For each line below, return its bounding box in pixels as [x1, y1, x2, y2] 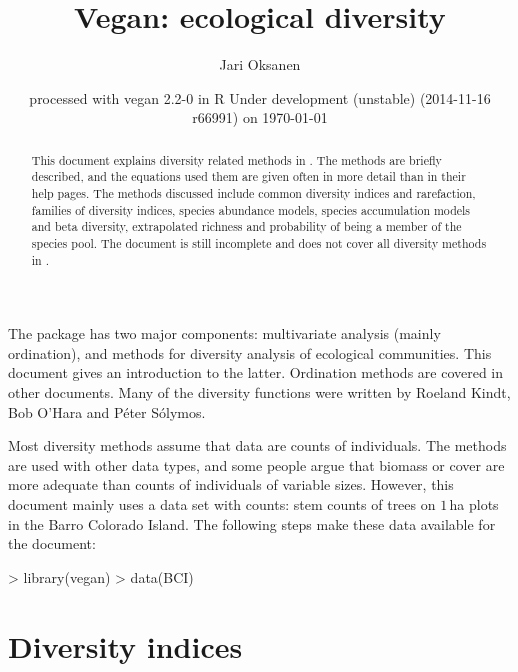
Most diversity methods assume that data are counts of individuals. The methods [8, 435, 507, 456]
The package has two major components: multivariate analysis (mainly [8, 323, 441, 344]
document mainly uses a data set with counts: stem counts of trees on [8, 494, 436, 515]
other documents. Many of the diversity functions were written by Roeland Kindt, [8, 382, 511, 403]
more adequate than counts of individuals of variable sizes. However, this [8, 474, 454, 495]
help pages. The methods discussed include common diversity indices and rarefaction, [31, 185, 476, 202]
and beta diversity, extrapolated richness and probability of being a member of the [31, 218, 462, 235]
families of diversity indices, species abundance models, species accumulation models [31, 201, 471, 218]
